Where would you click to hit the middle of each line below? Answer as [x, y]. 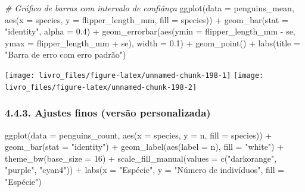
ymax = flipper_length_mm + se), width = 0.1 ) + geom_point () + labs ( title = [152, 43]
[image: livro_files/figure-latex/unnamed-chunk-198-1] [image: [134, 75]
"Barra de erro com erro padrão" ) [66, 54]
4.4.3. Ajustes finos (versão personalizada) [108, 113]
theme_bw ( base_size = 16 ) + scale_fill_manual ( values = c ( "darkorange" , [141, 158]
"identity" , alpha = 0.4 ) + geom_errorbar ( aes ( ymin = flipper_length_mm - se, [150, 31]
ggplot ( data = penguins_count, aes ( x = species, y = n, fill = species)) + [139, 135]
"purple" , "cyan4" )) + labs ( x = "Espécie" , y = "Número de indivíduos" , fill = [145, 170]
